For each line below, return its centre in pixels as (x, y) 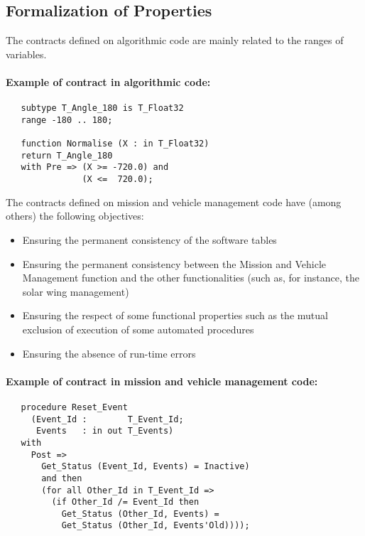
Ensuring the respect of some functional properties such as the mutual (175, 315)
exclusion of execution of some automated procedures (138, 329)
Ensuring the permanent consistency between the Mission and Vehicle (174, 263)
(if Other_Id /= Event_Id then (125, 502)
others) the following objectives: (75, 216)
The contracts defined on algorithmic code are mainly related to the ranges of (175, 40)
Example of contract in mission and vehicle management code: (162, 381)
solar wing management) (76, 291)
